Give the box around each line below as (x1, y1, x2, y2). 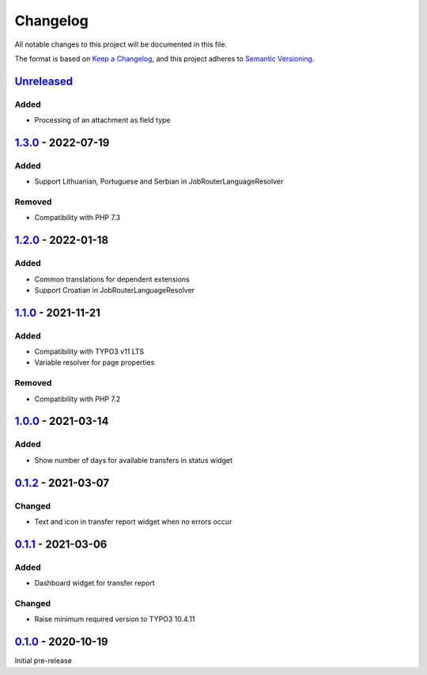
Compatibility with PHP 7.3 (34, 213, 121, 222)
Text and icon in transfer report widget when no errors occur (34, 517, 232, 526)
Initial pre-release (14, 656, 73, 666)
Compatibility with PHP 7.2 (34, 394, 121, 404)
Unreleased (14, 74, 74, 88)
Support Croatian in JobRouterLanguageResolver (34, 285, 195, 294)
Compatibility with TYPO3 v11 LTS (34, 347, 145, 356)
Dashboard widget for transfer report (34, 578, 155, 588)
